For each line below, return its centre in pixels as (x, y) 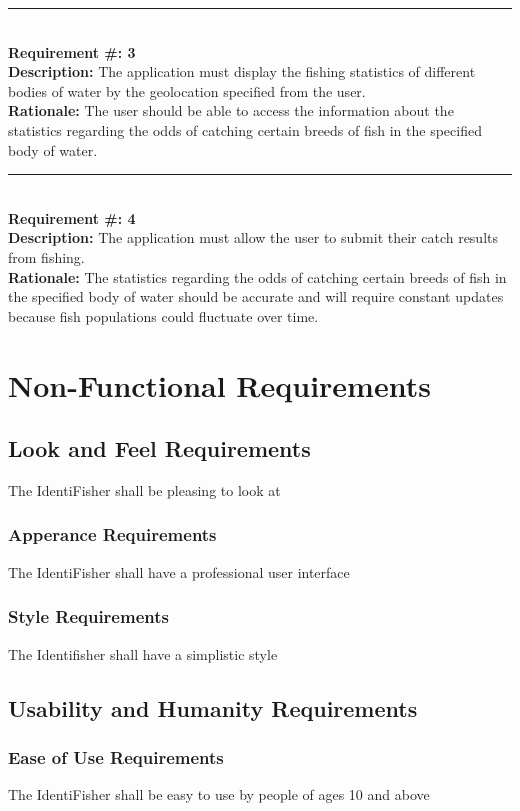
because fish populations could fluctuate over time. (163, 315)
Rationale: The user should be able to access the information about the (231, 110)
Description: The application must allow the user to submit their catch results (253, 237)
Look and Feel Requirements (159, 448)
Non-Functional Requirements (219, 384)
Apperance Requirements (112, 534)
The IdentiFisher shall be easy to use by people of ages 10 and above (219, 794)
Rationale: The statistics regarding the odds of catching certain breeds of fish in (257, 276)
